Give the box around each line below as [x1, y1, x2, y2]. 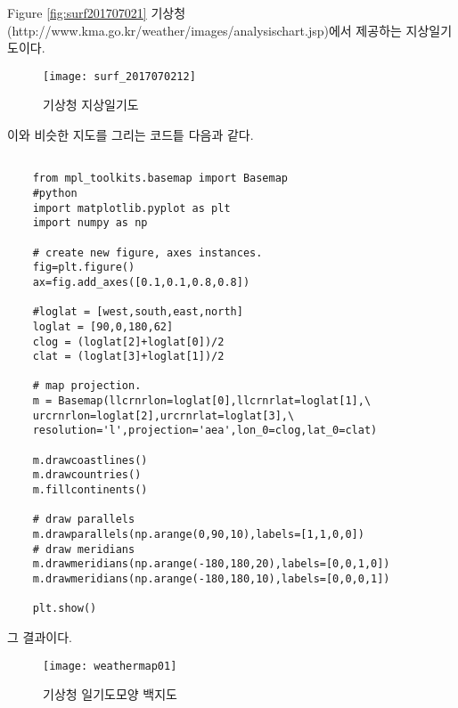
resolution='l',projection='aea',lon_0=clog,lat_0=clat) [32, 424, 378, 437]
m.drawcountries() [32, 468, 142, 482]
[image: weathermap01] [43, 659, 177, 672]
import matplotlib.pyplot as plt [32, 201, 231, 215]
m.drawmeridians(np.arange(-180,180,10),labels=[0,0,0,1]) [32, 573, 390, 585]
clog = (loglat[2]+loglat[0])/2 [32, 335, 225, 348]
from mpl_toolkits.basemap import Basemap [32, 172, 288, 185]
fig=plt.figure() [32, 261, 135, 274]
